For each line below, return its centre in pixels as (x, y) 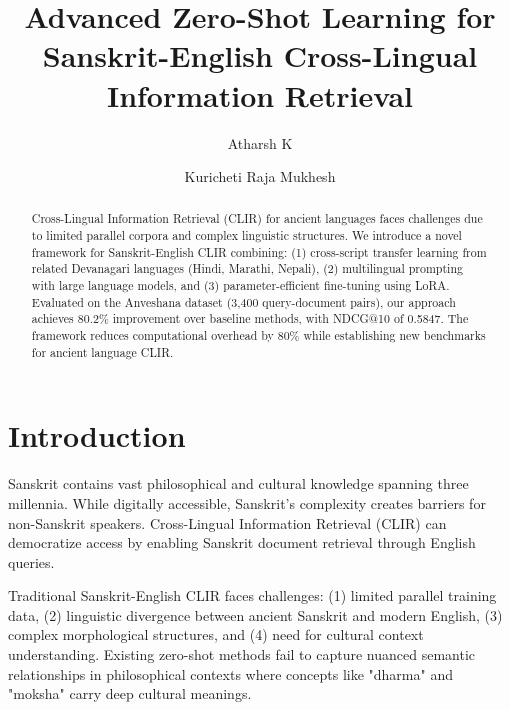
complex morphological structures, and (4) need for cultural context (216, 634)
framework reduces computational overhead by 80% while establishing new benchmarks (258, 335)
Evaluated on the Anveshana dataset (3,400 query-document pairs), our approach (243, 301)
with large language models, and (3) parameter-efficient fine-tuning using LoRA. (240, 285)
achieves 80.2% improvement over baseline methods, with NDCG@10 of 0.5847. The (250, 318)
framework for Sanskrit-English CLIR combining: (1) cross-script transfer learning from (259, 251)
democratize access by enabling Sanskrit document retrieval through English (242, 542)
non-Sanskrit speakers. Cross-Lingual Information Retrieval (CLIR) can (227, 522)
